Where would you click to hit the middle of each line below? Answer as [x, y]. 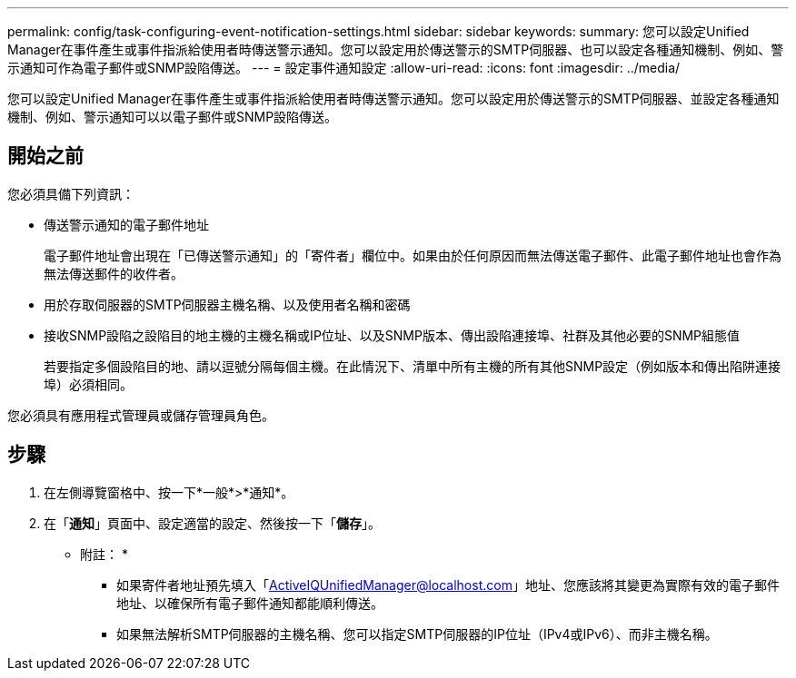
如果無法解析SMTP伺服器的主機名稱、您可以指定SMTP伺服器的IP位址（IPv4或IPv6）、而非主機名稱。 [417, 634]
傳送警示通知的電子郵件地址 [126, 224]
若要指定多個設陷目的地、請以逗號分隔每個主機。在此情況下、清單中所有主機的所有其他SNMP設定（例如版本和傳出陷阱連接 [413, 366]
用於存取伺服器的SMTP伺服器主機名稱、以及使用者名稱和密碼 [227, 304]
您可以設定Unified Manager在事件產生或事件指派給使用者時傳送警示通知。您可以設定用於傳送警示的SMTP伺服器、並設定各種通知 [393, 98]
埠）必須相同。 [88, 384]
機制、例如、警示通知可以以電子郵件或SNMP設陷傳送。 [173, 117]
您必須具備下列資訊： [71, 193]
